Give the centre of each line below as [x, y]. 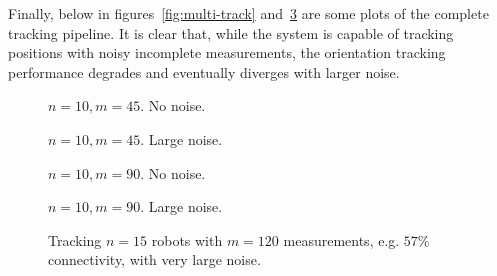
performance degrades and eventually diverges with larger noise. [204, 71]
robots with [187, 239]
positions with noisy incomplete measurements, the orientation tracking [227, 52]
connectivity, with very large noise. [154, 259]
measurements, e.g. [341, 239]
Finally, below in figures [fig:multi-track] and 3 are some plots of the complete [248, 13]
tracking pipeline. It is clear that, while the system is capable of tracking [231, 32]
